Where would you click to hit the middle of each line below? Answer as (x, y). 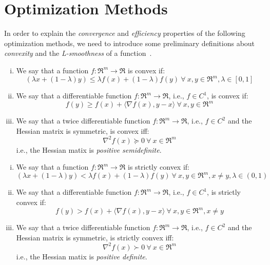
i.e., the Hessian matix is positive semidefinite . (89, 149)
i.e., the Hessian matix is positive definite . (82, 256)
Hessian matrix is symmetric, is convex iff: (83, 130)
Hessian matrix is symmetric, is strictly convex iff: (95, 237)
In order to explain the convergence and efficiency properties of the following (125, 33)
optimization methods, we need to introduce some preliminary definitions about (130, 43)
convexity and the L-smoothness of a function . (78, 53)
